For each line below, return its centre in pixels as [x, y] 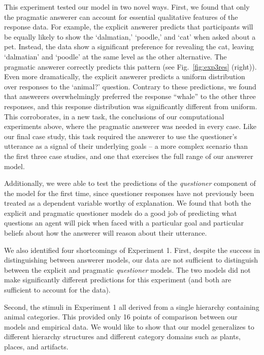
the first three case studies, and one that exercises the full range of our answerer [129, 156]
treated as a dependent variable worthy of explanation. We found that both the [128, 203]
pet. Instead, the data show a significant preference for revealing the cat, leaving [129, 46]
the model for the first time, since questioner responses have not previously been [129, 193]
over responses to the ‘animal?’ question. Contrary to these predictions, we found [130, 86]
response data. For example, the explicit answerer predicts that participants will [129, 27]
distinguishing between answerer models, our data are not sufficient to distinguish [131, 260]
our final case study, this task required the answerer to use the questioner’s [121, 136]
